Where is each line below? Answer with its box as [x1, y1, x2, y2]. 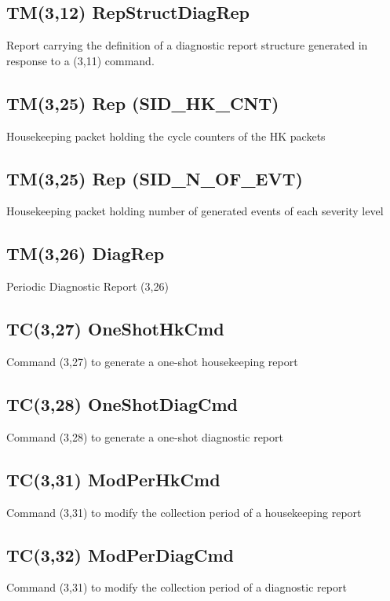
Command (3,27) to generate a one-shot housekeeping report [6, 353, 298, 369]
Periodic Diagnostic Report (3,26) [6, 278, 169, 295]
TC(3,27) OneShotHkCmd [6, 317, 224, 341]
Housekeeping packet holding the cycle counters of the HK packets [6, 127, 326, 144]
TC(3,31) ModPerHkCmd [6, 467, 221, 491]
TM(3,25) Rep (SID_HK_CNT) [6, 90, 279, 115]
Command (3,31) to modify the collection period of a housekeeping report [6, 504, 362, 520]
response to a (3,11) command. [6, 52, 155, 68]
